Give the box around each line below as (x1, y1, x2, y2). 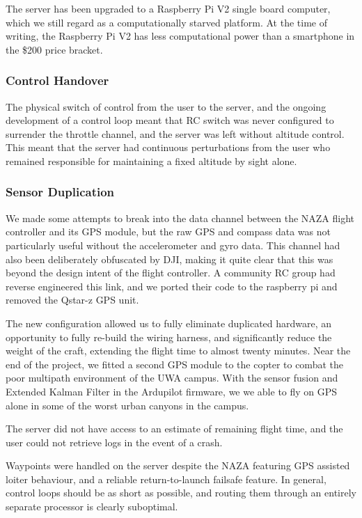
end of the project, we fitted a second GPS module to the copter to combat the (6, 356, 343, 371)
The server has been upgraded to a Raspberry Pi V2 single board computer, (6, 1, 331, 15)
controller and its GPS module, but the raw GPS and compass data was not (6, 224, 331, 239)
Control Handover (6, 72, 109, 89)
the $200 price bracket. (6, 42, 103, 56)
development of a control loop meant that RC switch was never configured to (6, 113, 334, 127)
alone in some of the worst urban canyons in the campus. (6, 398, 249, 412)
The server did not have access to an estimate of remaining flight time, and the (6, 421, 343, 436)
